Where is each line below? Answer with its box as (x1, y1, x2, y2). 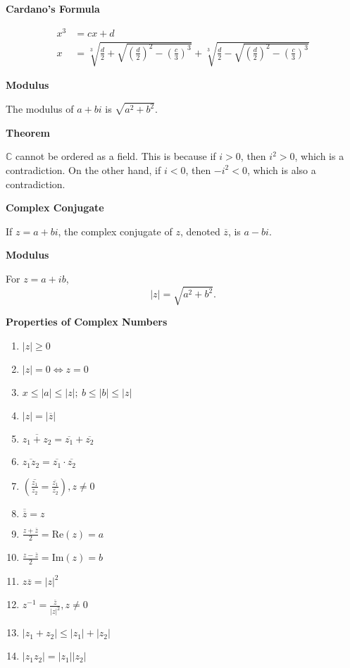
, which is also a (246, 162, 316, 177)
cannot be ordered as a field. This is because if (15, 149, 216, 163)
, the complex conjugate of (58, 223, 173, 238)
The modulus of (6, 101, 74, 116)
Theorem (6, 125, 50, 140)
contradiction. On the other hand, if (6, 162, 161, 177)
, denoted (180, 223, 220, 238)
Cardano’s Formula (6, 1, 100, 16)
